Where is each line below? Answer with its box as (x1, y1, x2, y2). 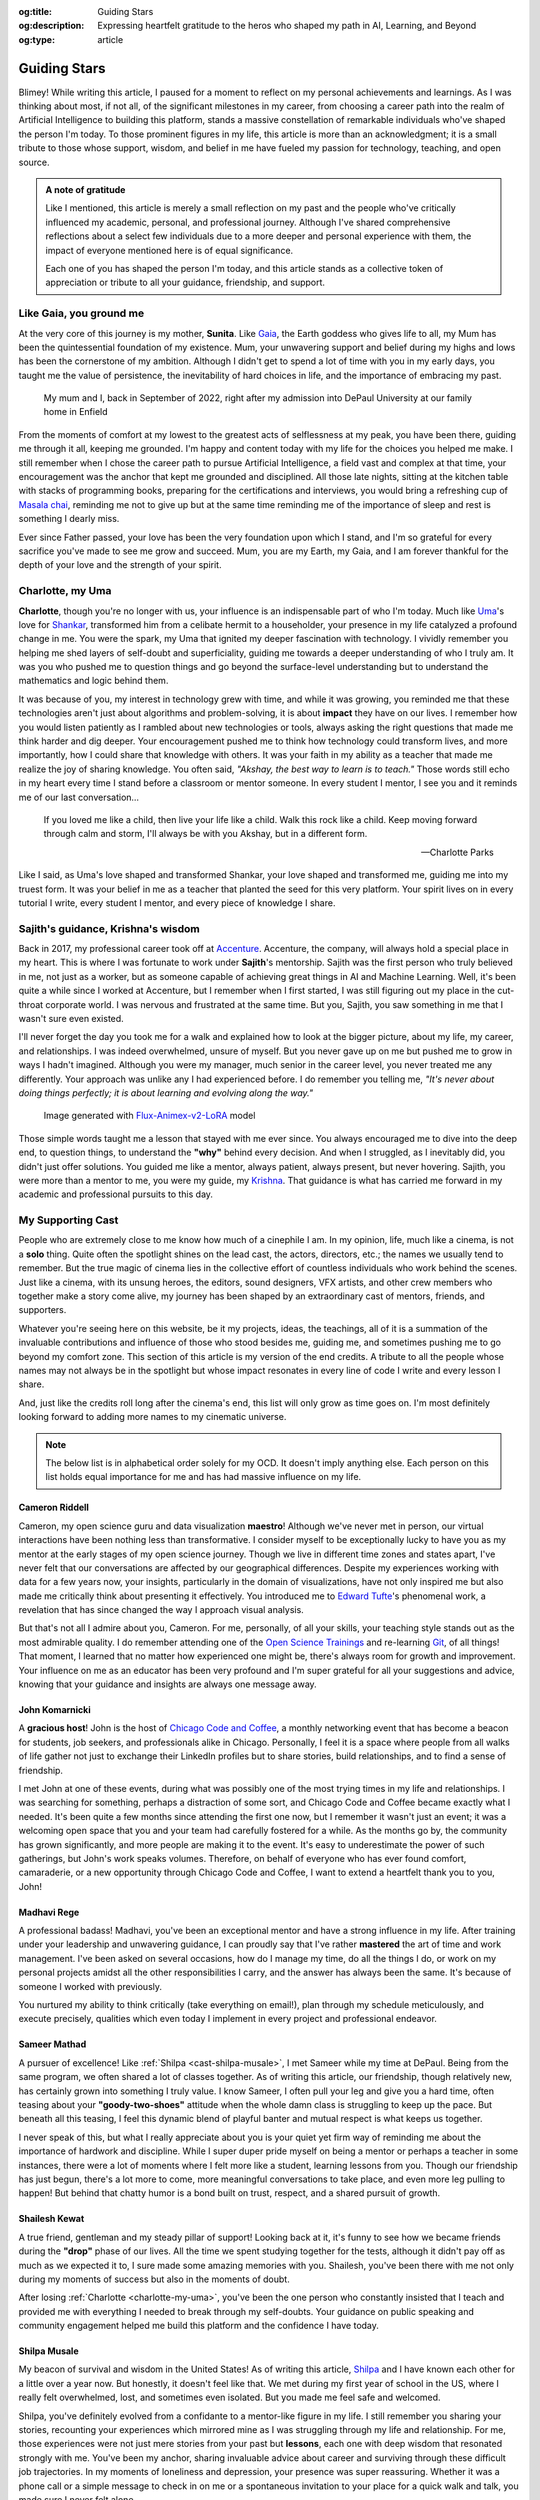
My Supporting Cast (18, 1213, 119, 1227)
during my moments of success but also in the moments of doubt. (18, 2273, 290, 2285)
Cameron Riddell (18, 1501, 90, 1514)
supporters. (18, 1304, 67, 1316)
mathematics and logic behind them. (18, 675, 169, 687)
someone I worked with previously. (18, 1980, 163, 1992)
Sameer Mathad (18, 2038, 87, 2050)
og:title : (18, 6, 53, 17)
